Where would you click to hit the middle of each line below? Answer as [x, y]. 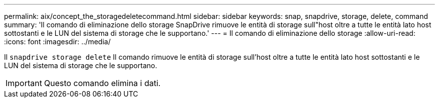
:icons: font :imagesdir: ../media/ [57, 42]
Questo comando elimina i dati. [102, 83]
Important [24, 83]
